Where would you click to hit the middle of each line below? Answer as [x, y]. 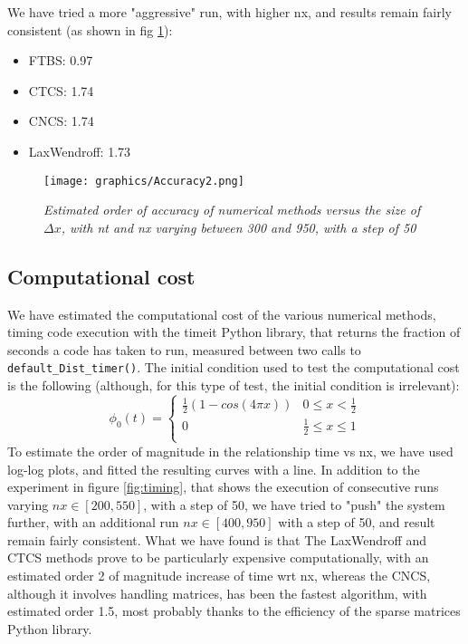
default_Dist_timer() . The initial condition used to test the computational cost [234, 367]
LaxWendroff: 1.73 [80, 151]
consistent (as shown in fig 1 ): [90, 29]
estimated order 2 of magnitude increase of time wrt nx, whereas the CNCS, [219, 576]
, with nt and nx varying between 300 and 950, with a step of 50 [239, 227]
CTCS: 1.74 [61, 90]
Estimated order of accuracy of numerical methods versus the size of [232, 210]
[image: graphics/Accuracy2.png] [144, 181]
